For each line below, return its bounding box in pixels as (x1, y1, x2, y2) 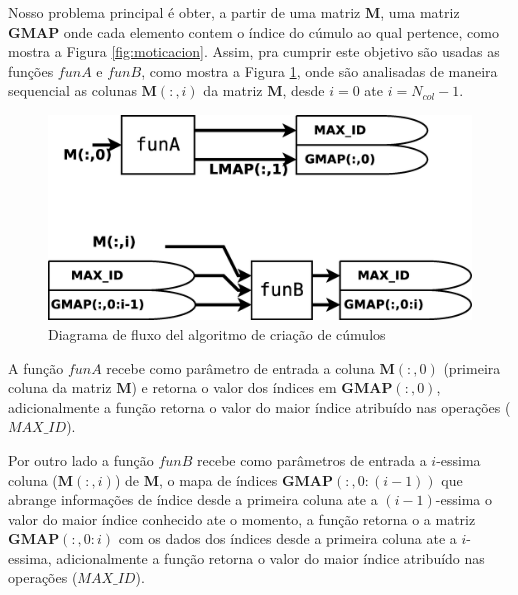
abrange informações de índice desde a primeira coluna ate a (8, 489, 378, 510)
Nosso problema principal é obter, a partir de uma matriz (8, 2, 361, 22)
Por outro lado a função (8, 449, 154, 470)
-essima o (435, 489, 492, 510)
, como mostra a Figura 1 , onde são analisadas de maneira (141, 60, 498, 81)
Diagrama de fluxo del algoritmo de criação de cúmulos (48, 323, 386, 344)
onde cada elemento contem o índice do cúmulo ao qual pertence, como (63, 21, 499, 42)
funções (8, 60, 54, 81)
